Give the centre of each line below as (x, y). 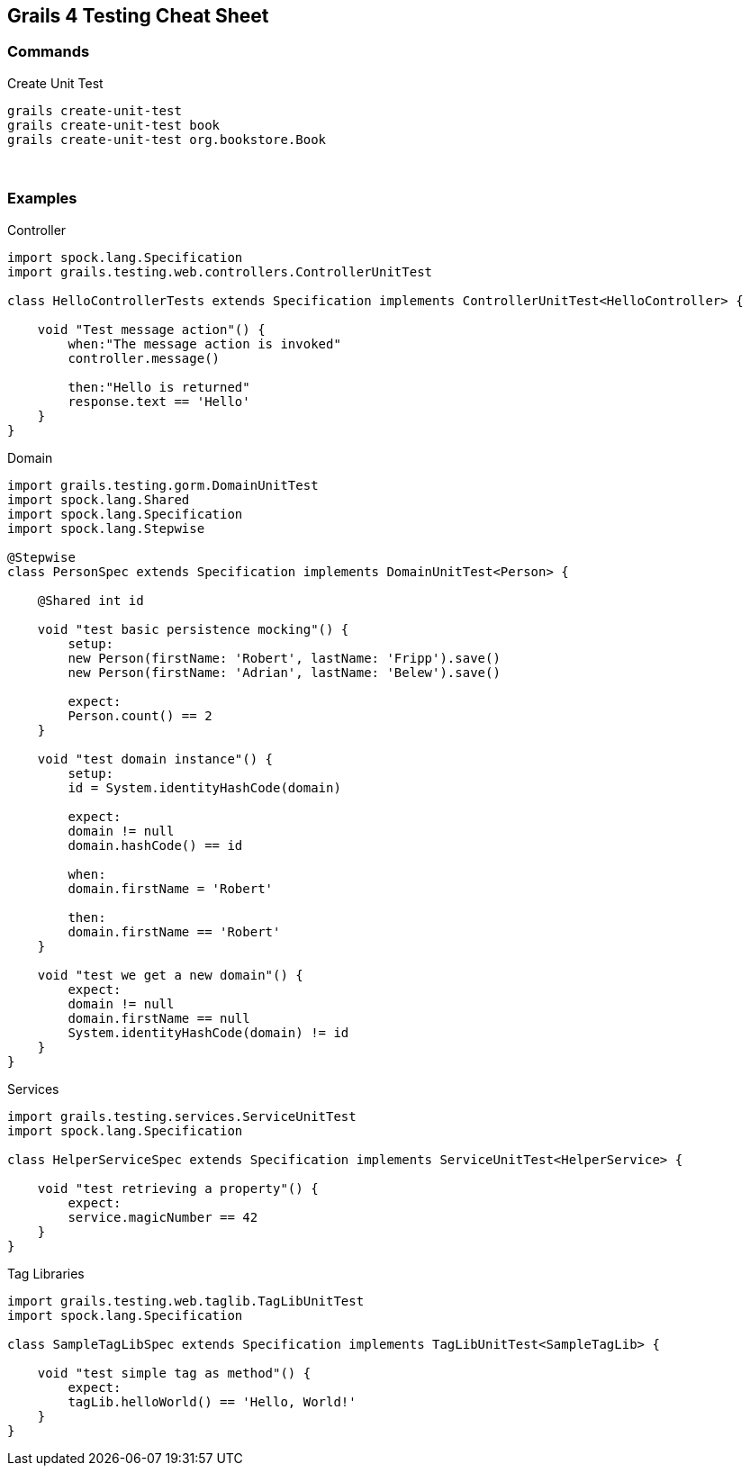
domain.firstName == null (159, 1018)
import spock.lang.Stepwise (106, 528)
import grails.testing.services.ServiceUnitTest (182, 1116)
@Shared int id (90, 600)
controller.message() (144, 358)
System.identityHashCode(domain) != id (208, 1032)
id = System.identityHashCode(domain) (204, 787)
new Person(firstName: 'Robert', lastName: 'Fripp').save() (284, 658)
